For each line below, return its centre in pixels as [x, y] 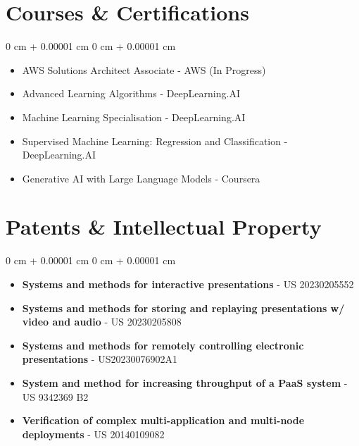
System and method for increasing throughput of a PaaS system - [185, 382]
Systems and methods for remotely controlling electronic [163, 345]
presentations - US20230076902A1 [100, 359]
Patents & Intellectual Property [164, 227]
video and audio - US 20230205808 [102, 322]
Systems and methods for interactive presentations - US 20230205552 [188, 284]
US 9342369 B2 [55, 396]
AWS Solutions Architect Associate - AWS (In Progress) [144, 69]
